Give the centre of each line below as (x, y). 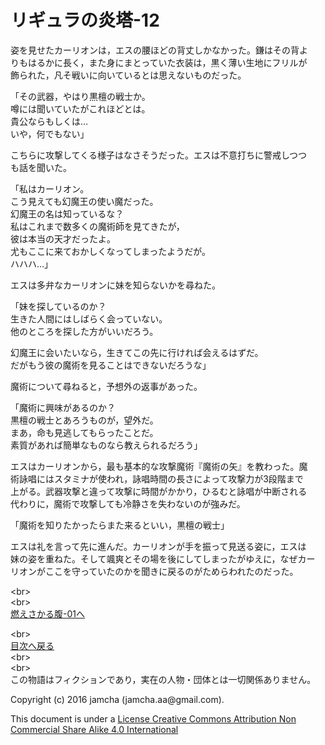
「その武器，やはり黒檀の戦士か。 (80, 96)
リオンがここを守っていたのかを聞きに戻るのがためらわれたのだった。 (154, 571)
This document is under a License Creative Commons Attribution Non (153, 718)
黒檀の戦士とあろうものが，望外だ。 (84, 420)
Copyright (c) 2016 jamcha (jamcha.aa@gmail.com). (117, 699)
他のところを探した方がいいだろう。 (84, 331)
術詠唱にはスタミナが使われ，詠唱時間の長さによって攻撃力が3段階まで (157, 478)
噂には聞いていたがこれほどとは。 (80, 108)
